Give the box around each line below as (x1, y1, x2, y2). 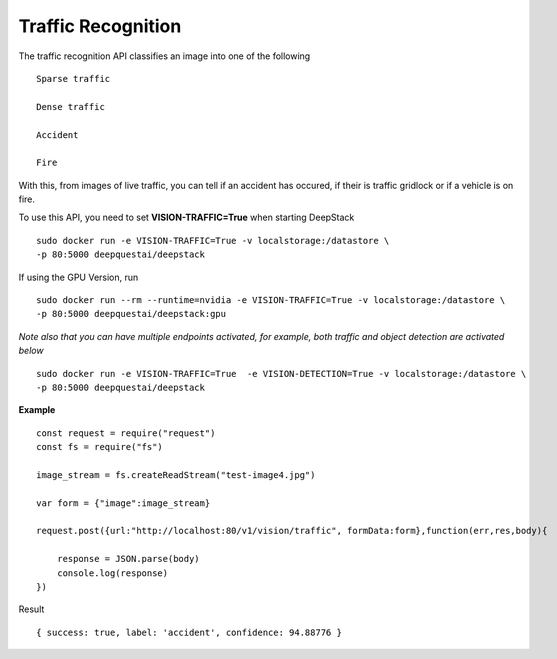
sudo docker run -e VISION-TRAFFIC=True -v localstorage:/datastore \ (36, 235, 390, 246)
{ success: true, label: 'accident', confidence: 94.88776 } (36, 626, 342, 638)
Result (18, 603, 45, 615)
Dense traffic (36, 101, 105, 112)
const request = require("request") (36, 427, 216, 439)
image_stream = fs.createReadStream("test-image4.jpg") (36, 469, 316, 480)
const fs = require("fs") (36, 441, 164, 453)
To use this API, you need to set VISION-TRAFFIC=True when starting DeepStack (18, 211, 355, 224)
